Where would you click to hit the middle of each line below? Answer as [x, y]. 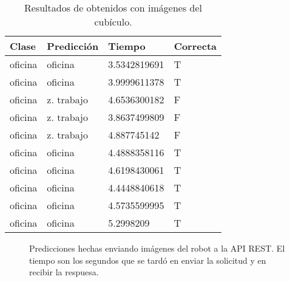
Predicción [73, 46]
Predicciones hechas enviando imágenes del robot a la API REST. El [157, 248]
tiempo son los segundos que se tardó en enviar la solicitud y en [148, 260]
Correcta [195, 46]
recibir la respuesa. [64, 272]
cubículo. [113, 22]
